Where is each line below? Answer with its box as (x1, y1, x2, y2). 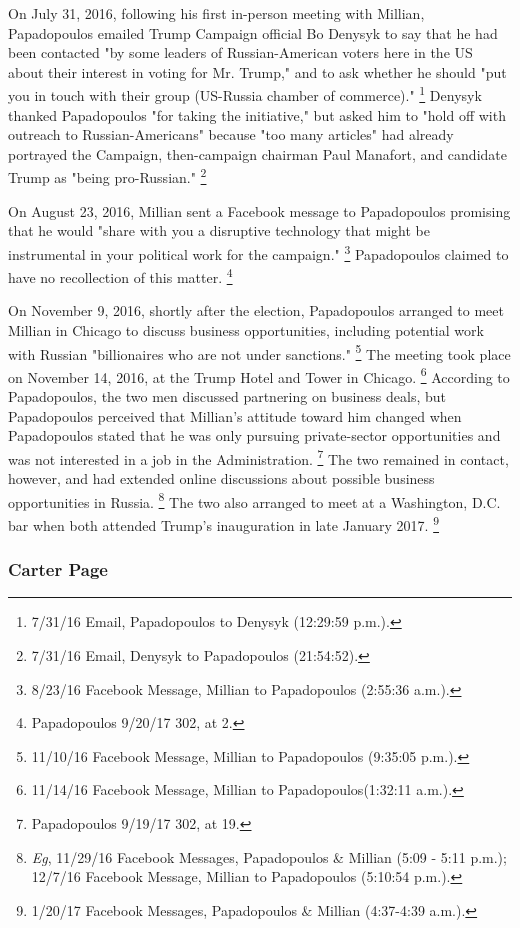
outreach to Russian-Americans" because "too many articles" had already (8, 124, 454, 145)
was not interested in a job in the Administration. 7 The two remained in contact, (8, 445, 509, 469)
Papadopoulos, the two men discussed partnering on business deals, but (8, 386, 447, 407)
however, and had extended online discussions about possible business (8, 468, 435, 489)
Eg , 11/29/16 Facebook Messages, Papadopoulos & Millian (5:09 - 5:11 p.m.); (31, 846, 507, 867)
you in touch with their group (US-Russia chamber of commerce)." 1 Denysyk (8, 82, 482, 106)
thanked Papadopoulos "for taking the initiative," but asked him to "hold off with (8, 104, 506, 125)
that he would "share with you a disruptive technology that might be (8, 220, 430, 241)
